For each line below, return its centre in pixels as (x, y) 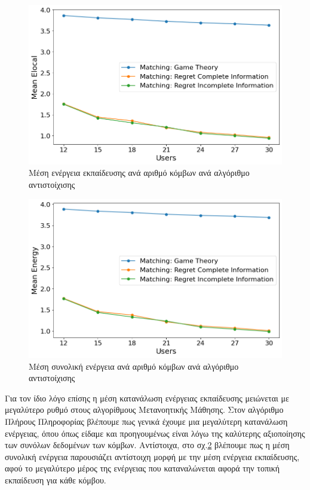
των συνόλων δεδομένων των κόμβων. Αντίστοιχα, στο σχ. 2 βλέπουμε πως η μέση (147, 445)
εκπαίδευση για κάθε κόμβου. (56, 480)
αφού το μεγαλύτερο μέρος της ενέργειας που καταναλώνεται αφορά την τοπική (142, 468)
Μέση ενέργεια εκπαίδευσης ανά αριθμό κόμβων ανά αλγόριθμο (139, 173)
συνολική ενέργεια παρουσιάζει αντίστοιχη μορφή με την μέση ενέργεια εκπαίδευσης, (152, 456)
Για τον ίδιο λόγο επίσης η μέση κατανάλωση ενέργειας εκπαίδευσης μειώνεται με (147, 398)
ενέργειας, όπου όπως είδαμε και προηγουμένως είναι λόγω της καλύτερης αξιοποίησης (155, 433)
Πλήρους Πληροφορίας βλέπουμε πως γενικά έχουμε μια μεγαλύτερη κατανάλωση (146, 421)
